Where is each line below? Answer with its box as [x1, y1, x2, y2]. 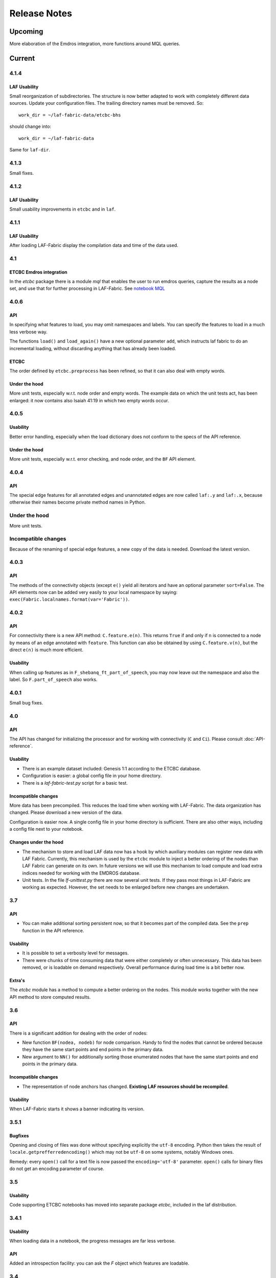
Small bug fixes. [9, 700, 43, 706]
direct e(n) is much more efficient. [9, 647, 84, 653]
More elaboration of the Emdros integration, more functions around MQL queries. [9, 41, 180, 47]
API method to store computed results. [9, 994, 91, 1000]
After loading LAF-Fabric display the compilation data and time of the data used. [9, 242, 178, 248]
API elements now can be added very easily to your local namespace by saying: [9, 589, 178, 595]
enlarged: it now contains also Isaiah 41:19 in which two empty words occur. [9, 397, 169, 403]
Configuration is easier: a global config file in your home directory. [22, 772, 162, 779]
